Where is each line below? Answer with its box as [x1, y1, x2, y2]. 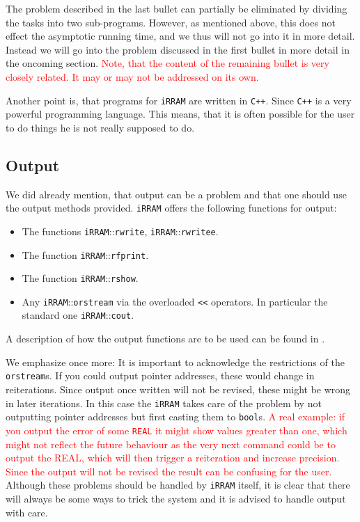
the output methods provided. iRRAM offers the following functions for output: [6, 200, 337, 215]
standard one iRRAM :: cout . [22, 308, 134, 322]
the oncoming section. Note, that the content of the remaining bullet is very [6, 56, 329, 70]
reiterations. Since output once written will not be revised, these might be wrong [6, 381, 351, 396]
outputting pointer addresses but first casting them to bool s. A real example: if [6, 409, 345, 424]
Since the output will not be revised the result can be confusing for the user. [6, 464, 332, 478]
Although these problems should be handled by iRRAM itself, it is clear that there [6, 477, 350, 492]
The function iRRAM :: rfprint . [22, 247, 149, 262]
